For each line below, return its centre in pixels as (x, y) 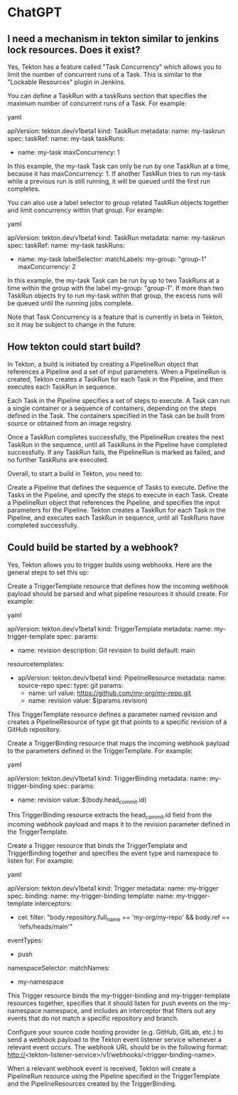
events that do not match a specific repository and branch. (93, 1018)
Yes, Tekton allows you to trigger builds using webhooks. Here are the (110, 565)
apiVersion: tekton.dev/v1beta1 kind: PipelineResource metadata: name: (122, 678)
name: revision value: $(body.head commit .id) (82, 800)
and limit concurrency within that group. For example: (86, 210)
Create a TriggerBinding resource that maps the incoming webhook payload (118, 743)
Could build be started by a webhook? (93, 548)
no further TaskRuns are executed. (58, 459)
